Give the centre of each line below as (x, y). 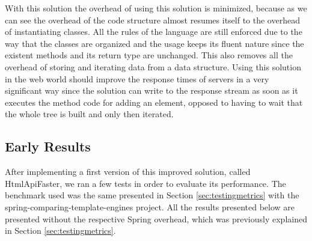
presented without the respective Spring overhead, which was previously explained (156, 218)
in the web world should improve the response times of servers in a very (137, 78)
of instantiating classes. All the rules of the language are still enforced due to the (154, 32)
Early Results (48, 146)
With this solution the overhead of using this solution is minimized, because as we (156, 8)
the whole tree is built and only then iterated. (89, 114)
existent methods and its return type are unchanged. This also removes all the (149, 55)
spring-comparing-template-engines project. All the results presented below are (150, 206)
